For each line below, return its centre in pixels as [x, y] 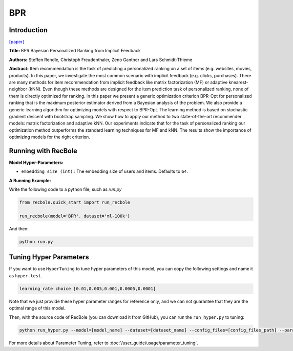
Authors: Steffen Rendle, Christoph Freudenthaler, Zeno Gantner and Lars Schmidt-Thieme [101, 60]
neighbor [18, 89]
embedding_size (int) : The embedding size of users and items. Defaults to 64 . [105, 171]
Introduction [28, 30]
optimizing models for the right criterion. [50, 137]
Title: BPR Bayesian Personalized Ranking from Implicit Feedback [75, 51]
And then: [19, 228]
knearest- [239, 83]
